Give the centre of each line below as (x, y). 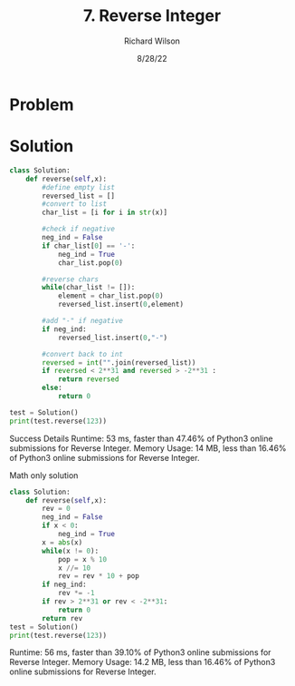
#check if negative (79, 229)
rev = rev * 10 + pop (99, 576)
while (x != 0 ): (71, 551)
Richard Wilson (152, 41)
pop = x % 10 (82, 559)
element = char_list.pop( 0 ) (111, 296)
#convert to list (74, 204)
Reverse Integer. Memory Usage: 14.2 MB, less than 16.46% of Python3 (143, 662)
